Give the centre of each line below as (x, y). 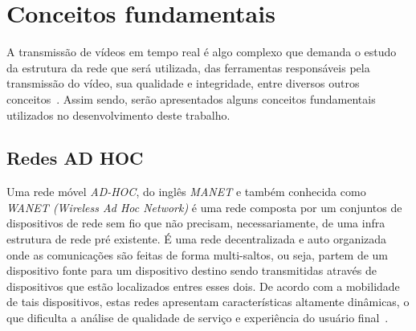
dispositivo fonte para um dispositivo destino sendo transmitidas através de (192, 270)
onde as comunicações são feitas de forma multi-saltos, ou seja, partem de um (197, 254)
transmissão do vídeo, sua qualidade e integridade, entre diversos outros (183, 83)
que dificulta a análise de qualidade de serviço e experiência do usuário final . (198, 318)
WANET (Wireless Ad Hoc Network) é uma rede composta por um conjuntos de (204, 207)
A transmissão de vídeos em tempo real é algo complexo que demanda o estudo (202, 52)
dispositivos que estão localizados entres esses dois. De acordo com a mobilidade (203, 286)
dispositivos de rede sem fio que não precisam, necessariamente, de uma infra (196, 223)
